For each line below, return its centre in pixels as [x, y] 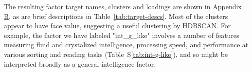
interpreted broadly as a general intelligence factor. [80, 63]
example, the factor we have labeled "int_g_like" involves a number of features [122, 35]
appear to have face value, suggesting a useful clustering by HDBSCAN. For [117, 26]
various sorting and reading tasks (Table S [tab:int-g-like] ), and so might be [116, 54]
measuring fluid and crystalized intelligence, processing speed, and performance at [126, 45]
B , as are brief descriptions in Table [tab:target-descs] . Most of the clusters [116, 16]
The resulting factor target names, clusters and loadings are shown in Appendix [123, 6]
